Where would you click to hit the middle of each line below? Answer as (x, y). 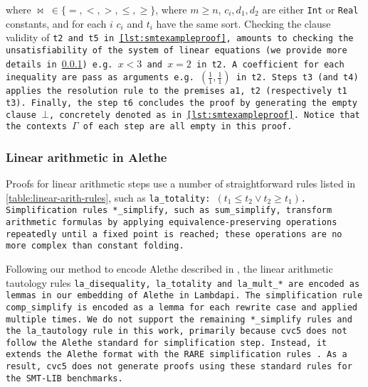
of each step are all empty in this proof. (188, 127)
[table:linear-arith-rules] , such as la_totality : (108, 197)
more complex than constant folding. (95, 246)
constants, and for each (56, 23)
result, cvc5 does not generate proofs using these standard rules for (179, 367)
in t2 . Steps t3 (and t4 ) (297, 78)
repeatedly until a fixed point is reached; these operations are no (174, 234)
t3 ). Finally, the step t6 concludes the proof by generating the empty (182, 103)
